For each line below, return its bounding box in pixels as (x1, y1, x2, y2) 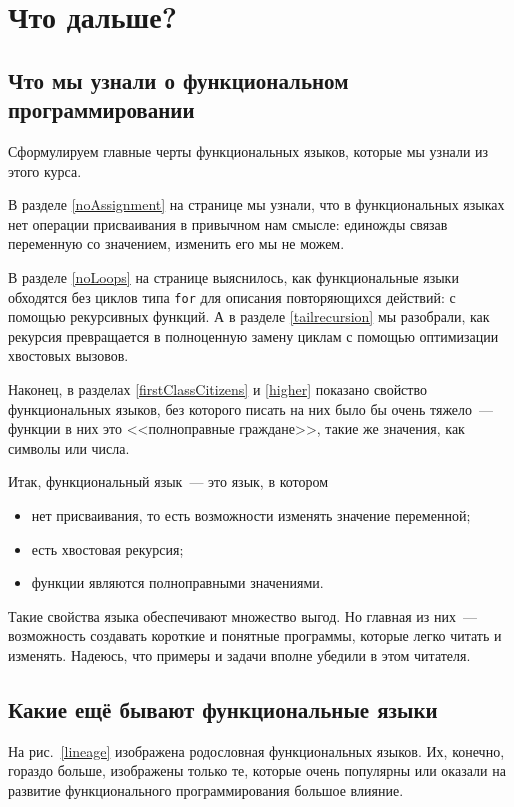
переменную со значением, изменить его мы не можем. (8, 233, 345, 254)
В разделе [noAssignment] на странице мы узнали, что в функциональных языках (8, 194, 505, 215)
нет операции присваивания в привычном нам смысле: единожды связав (8, 213, 448, 234)
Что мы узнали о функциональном (8, 64, 349, 95)
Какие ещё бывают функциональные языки (8, 693, 438, 724)
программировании (8, 94, 195, 125)
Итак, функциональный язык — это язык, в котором (8, 471, 329, 492)
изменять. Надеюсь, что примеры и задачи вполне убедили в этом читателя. (8, 644, 471, 665)
